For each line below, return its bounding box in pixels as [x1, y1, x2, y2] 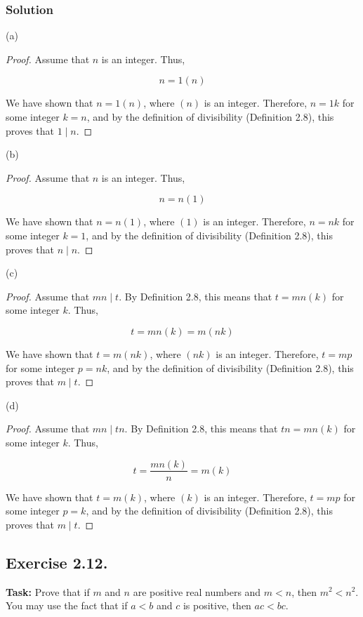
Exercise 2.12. [6, 551, 108, 573]
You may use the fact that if [6, 598, 128, 613]
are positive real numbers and [133, 584, 261, 599]
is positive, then [183, 598, 251, 613]
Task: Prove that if [6, 584, 90, 599]
